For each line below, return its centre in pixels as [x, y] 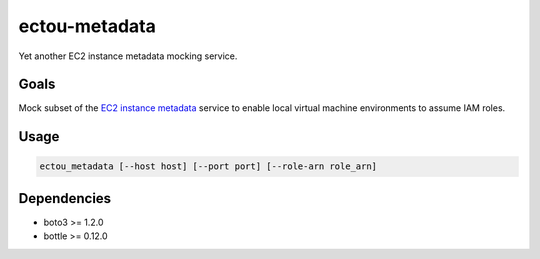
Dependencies [65, 198]
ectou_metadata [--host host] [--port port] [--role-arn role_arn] [208, 166]
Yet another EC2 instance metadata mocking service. [128, 56]
